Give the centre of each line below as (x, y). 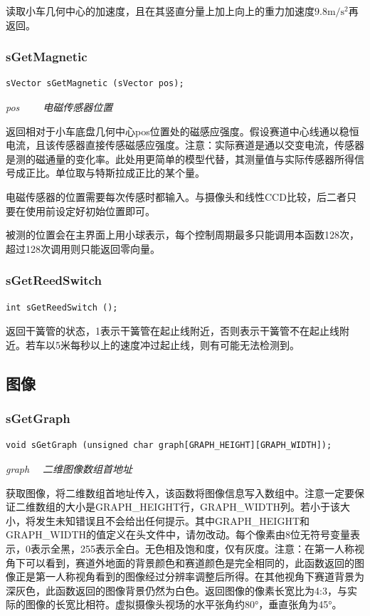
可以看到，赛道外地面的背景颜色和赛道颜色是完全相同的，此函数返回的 (190, 562)
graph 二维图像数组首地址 (69, 468)
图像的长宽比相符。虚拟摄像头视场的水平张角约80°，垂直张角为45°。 (184, 604)
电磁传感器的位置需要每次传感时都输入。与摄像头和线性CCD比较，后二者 (176, 196)
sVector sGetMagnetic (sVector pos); (95, 84)
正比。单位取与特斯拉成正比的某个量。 (115, 173)
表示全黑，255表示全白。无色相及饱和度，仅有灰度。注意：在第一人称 (192, 548)
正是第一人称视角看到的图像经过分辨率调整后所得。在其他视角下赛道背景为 (190, 576)
